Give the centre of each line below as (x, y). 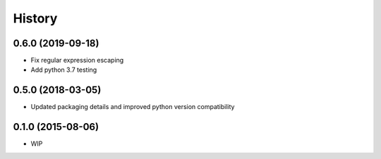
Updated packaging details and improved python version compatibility (133, 107)
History (35, 18)
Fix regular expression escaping (77, 61)
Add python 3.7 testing (64, 70)
